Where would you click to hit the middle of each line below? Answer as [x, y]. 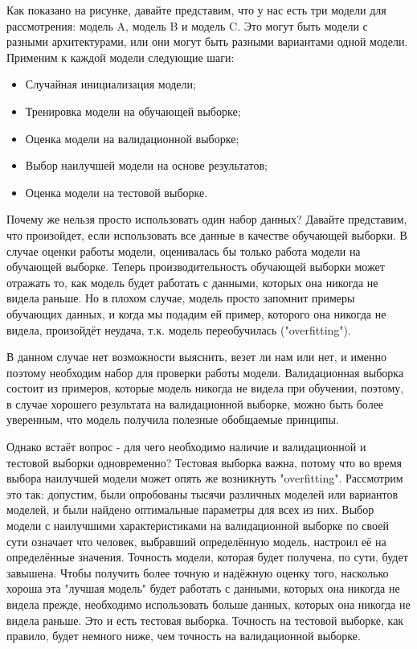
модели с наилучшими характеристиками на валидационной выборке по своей [198, 526]
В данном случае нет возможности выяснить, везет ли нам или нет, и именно [196, 357]
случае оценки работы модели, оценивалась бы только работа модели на [184, 251]
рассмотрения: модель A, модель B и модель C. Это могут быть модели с [187, 25]
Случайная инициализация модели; [110, 84]
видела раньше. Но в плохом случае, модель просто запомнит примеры [181, 298]
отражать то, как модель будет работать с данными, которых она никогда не [192, 282]
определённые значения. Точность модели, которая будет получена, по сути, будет [207, 557]
